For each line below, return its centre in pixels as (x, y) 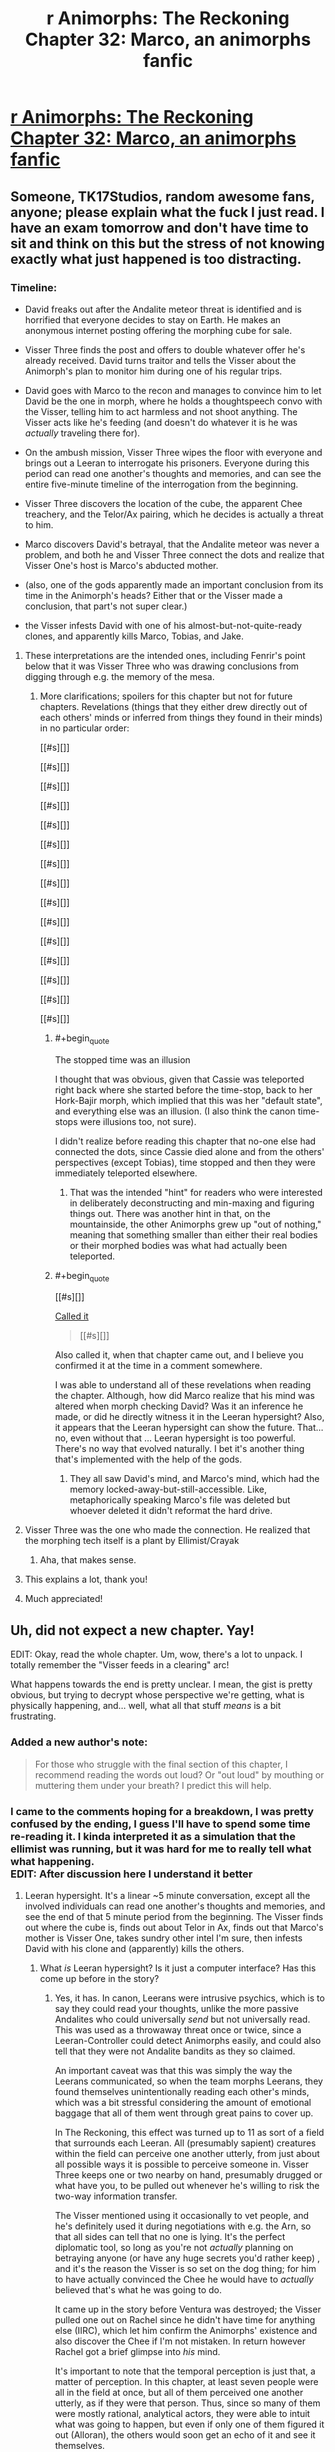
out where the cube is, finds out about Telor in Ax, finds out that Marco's (174, 1927)
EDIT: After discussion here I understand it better (131, 1874)
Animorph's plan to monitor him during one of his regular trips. (153, 371)
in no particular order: (84, 728)
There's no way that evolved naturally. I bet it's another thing (179, 1449)
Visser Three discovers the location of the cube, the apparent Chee (163, 503)
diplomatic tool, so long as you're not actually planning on (174, 2247)
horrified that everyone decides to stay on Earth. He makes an (153, 319)
